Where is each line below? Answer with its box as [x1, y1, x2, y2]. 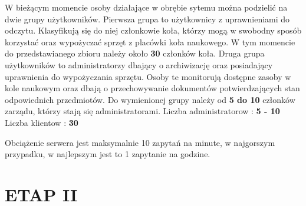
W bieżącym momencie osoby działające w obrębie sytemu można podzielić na [5, 1, 288, 13]
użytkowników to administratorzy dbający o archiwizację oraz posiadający [5, 58, 273, 71]
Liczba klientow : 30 [5, 116, 78, 128]
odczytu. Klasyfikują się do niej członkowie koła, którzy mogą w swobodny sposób [5, 24, 302, 36]
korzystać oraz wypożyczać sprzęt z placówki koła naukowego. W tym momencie [5, 35, 295, 48]
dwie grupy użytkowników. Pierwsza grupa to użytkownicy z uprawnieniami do [5, 12, 290, 25]
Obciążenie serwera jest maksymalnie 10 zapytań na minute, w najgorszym [5, 136, 275, 148]
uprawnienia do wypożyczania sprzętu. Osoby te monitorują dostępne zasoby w [5, 70, 291, 82]
